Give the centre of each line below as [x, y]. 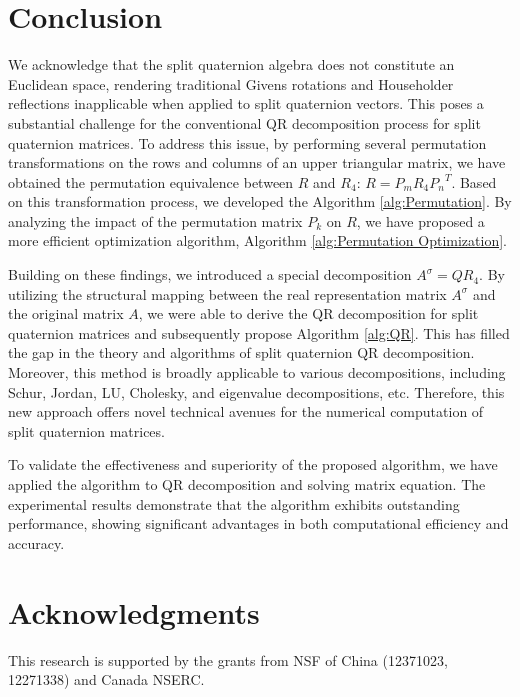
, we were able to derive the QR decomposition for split [308, 313]
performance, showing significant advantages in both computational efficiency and [258, 523]
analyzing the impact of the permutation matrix [155, 220]
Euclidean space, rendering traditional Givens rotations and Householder [231, 83]
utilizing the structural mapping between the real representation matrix [227, 293]
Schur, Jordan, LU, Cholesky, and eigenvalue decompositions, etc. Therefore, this [256, 391]
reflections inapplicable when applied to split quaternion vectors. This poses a [246, 103]
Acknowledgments [134, 611]
